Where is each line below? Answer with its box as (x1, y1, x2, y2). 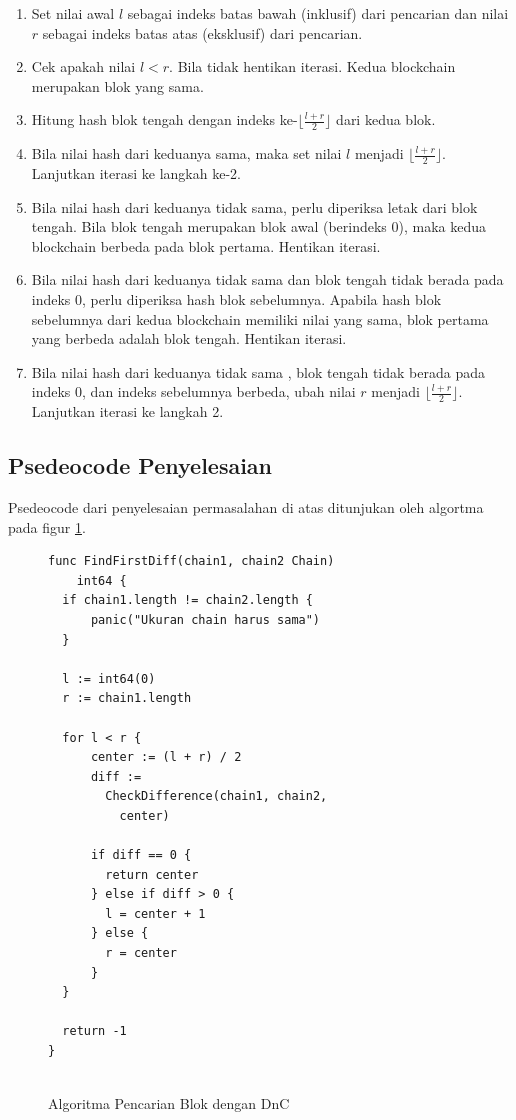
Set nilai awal (31, 3, 115, 23)
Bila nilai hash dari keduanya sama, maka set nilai (31, 143, 342, 164)
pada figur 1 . (8, 516, 86, 537)
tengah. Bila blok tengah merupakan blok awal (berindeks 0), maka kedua (31, 216, 487, 237)
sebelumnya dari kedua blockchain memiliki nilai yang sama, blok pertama (31, 308, 489, 329)
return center (105, 867, 199, 882)
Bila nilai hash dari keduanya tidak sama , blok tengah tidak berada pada (31, 361, 485, 382)
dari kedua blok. (336, 109, 436, 130)
